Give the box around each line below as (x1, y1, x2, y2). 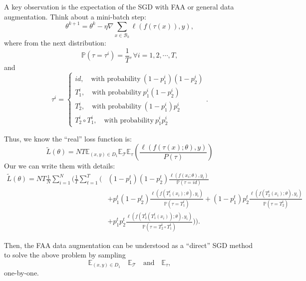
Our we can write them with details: (4, 160, 115, 171)
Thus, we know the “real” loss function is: (4, 133, 132, 143)
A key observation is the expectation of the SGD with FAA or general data (4, 1, 234, 11)
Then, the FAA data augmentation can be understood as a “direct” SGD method (4, 239, 253, 250)
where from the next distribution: (4, 37, 106, 48)
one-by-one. (4, 267, 39, 278)
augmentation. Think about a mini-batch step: (4, 11, 146, 21)
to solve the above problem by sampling (4, 249, 126, 260)
